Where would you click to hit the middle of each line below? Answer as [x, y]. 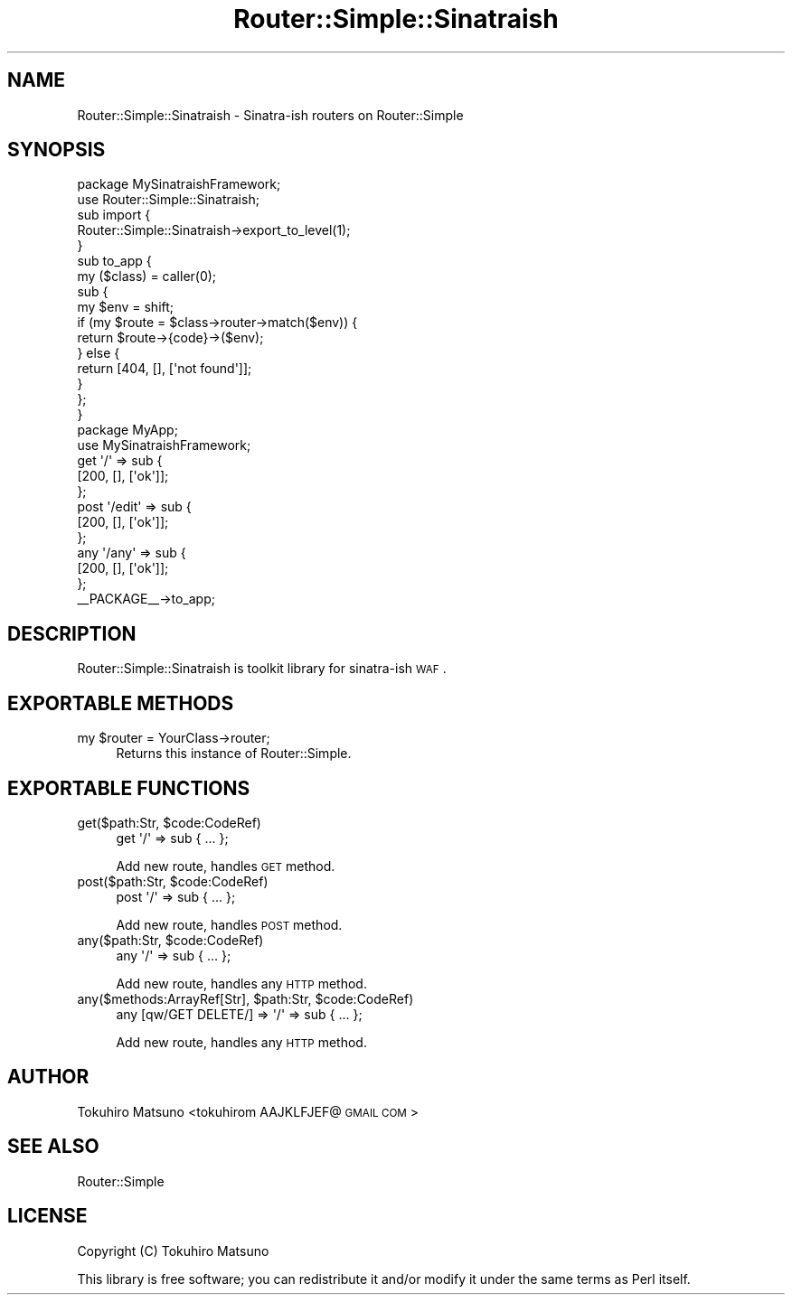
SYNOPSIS [57, 150]
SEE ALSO [53, 1147]
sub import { [114, 215]
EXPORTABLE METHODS [121, 703]
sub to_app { [114, 261]
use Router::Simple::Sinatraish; [168, 200]
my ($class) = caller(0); [147, 276]
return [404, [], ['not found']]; [165, 369]
